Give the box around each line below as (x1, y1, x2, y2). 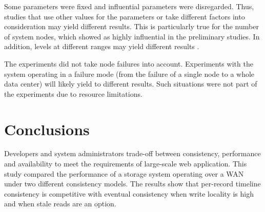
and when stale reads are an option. (4, 198, 116, 209)
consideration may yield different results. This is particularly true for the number (4, 21, 259, 32)
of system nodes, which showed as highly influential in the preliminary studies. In (4, 31, 260, 41)
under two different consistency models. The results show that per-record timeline (4, 178, 261, 189)
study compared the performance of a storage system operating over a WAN (4, 168, 244, 179)
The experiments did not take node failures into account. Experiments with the (4, 58, 253, 69)
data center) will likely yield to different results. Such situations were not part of (4, 78, 257, 89)
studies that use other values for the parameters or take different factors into (4, 11, 245, 22)
